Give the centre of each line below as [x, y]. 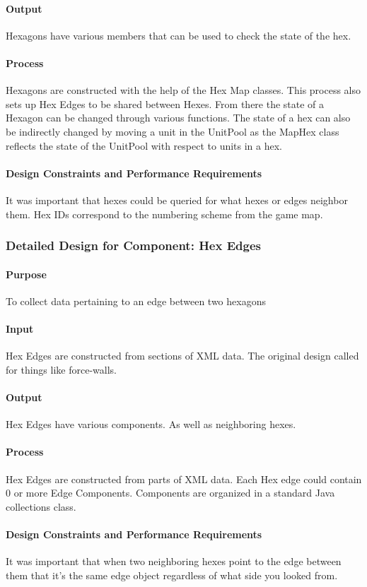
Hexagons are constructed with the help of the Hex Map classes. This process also [183, 90]
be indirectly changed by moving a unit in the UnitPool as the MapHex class [173, 131]
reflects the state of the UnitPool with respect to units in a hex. [144, 145]
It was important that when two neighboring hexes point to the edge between [174, 561]
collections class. [41, 506]
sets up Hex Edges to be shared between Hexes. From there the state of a [165, 103]
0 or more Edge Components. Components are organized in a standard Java [170, 493]
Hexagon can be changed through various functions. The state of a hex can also [178, 118]
